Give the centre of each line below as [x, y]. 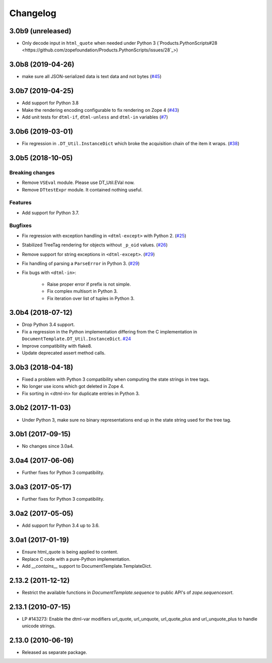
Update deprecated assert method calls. [64, 353]
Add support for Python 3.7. [51, 213]
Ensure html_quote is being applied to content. [70, 552]
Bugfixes [21, 226]
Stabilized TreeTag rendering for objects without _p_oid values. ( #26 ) [95, 245]
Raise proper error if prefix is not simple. [89, 284]
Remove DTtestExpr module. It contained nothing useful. [82, 189]
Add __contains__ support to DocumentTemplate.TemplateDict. [87, 566]
